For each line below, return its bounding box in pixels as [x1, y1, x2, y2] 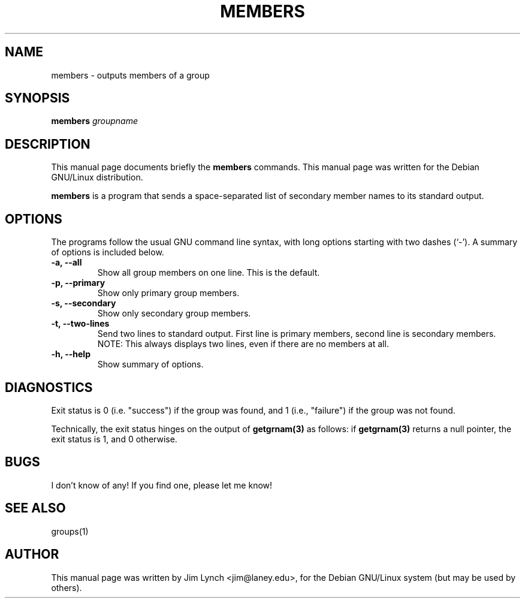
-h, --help [51, 349, 90, 360]
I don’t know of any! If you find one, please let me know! [51, 480, 273, 490]
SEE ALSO [5, 501, 66, 516]
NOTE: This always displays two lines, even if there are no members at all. [97, 339, 389, 349]
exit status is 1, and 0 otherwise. [51, 433, 177, 444]
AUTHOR [5, 547, 59, 562]
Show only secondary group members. [97, 308, 251, 319]
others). [51, 582, 82, 593]
